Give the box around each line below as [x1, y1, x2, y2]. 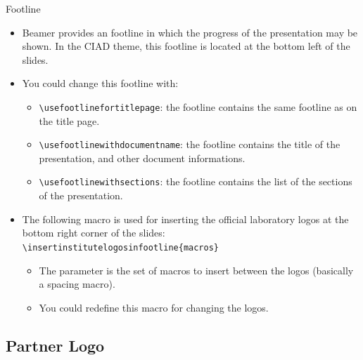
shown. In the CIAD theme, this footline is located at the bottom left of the [22, 39, 350, 53]
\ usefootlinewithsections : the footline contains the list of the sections [39, 174, 352, 189]
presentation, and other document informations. [39, 150, 246, 165]
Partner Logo [6, 334, 105, 356]
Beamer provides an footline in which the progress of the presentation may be [22, 25, 358, 39]
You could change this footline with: [22, 76, 179, 91]
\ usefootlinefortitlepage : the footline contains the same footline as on [39, 99, 357, 114]
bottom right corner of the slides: [22, 225, 165, 240]
